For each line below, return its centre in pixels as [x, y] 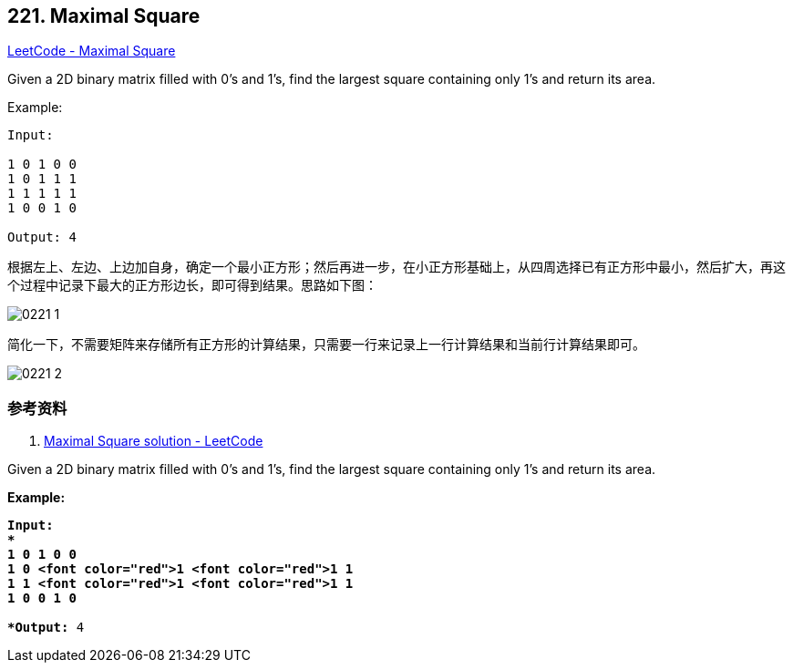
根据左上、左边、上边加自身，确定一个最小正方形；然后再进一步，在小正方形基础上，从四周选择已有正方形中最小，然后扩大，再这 [396, 267]
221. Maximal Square [104, 16]
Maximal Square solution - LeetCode [154, 441]
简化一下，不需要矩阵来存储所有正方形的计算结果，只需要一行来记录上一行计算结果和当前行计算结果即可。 [326, 345]
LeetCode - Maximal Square [92, 51]
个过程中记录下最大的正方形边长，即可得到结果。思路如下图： [192, 285]
